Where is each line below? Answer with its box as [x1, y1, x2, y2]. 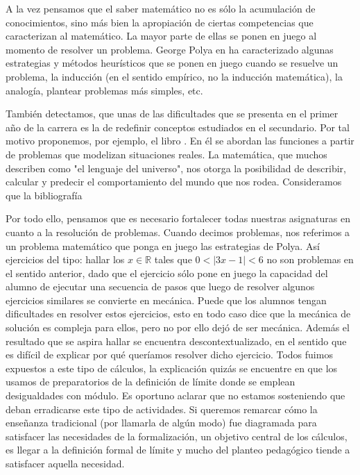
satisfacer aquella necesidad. [6, 456, 125, 470]
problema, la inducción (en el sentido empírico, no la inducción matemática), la [6, 69, 343, 83]
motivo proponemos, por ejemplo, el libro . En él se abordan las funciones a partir [6, 133, 354, 148]
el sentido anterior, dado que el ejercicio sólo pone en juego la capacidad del [6, 265, 328, 280]
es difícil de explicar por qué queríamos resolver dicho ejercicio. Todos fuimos [6, 347, 333, 362]
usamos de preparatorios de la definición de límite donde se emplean [6, 374, 295, 389]
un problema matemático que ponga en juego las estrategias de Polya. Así [6, 238, 320, 253]
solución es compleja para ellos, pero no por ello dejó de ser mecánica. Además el [6, 320, 350, 335]
